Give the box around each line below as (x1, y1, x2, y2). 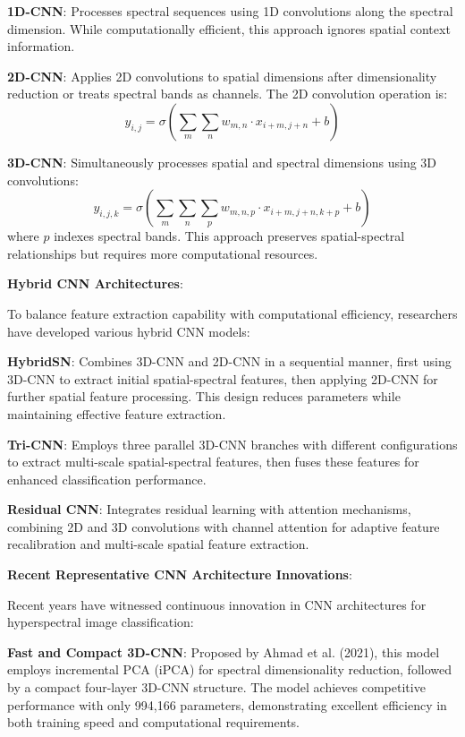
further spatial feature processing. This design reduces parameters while (7, 387, 401, 406)
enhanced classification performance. (7, 469, 207, 488)
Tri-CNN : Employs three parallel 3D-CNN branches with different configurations (7, 434, 458, 453)
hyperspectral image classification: (7, 613, 194, 631)
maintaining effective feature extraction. (7, 404, 226, 423)
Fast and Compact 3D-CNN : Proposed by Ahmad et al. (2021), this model (7, 642, 440, 661)
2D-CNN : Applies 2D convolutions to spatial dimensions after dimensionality (7, 66, 437, 85)
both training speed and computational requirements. (7, 713, 300, 732)
